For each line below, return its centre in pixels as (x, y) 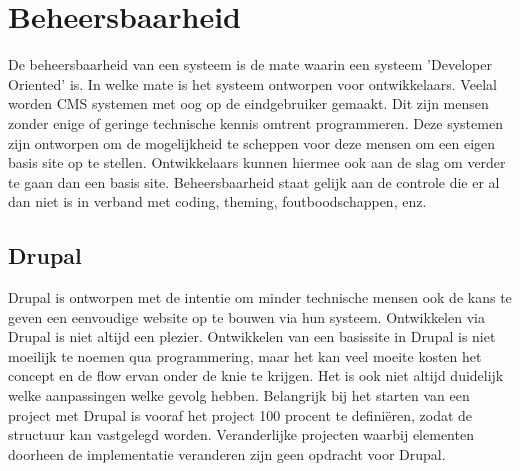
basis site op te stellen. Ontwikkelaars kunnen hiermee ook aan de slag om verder (257, 162)
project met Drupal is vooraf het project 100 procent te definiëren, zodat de (240, 414)
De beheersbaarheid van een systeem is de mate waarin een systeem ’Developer (250, 64)
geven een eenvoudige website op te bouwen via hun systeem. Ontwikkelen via (246, 316)
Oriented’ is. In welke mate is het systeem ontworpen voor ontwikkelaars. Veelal (252, 83)
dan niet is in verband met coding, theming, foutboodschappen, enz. (217, 201)
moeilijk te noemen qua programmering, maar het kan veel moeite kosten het (245, 355)
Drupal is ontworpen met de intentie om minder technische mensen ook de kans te (260, 297)
